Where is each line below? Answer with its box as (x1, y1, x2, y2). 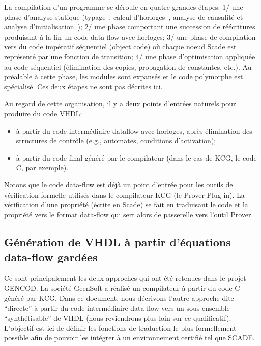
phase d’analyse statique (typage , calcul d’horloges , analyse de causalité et (4, 11, 243, 22)
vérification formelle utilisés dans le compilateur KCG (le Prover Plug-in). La (4, 189, 245, 200)
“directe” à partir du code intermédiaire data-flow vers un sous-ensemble (4, 302, 230, 313)
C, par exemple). (16, 162, 69, 173)
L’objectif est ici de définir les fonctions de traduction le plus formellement (4, 322, 237, 333)
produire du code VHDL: (4, 108, 82, 118)
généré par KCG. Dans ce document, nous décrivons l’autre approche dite (4, 293, 234, 303)
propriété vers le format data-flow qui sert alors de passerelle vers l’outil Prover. (4, 209, 253, 219)
